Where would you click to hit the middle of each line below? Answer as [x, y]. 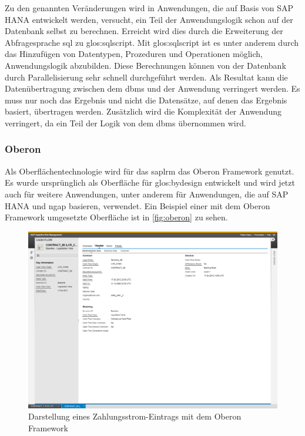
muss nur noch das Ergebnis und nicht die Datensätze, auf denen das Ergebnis [146, 100]
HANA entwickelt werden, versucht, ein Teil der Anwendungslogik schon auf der [149, 19]
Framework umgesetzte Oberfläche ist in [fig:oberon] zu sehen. [116, 217]
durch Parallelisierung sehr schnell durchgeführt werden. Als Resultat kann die [146, 77]
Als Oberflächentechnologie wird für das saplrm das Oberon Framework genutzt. [150, 171]
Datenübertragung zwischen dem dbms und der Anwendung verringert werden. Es [152, 88]
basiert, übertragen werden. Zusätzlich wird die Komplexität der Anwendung [143, 111]
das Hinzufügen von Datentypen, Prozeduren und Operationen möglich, [134, 54]
